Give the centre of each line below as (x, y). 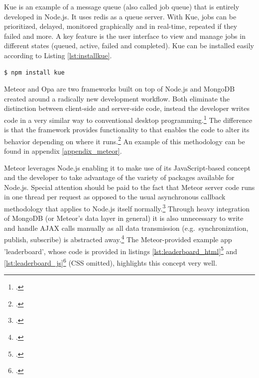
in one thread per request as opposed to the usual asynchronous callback (115, 197)
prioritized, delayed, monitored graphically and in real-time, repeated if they (121, 26)
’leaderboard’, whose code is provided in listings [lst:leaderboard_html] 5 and (121, 250)
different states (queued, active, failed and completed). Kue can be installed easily (129, 46)
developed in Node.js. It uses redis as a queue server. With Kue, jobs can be (120, 16)
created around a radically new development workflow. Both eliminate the (117, 98)
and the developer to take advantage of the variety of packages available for (119, 177)
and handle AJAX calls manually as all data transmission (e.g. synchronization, (126, 228)
